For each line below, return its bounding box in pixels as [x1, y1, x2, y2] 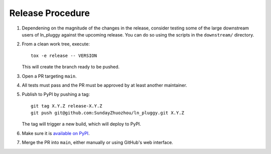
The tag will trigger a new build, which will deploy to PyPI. [22, 121, 142, 127]
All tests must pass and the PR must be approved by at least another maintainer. [22, 82, 188, 88]
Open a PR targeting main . [22, 73, 77, 79]
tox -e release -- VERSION [31, 52, 97, 58]
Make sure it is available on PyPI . [22, 130, 90, 136]
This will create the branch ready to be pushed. [22, 64, 120, 70]
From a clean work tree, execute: [22, 41, 90, 47]
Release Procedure [9, 7, 90, 18]
